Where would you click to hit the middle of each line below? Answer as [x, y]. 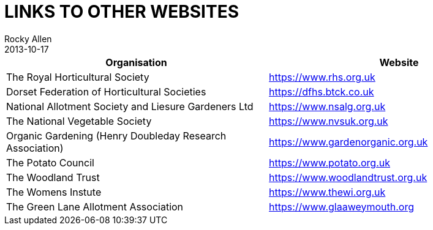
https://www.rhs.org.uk [322, 77]
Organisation [136, 62]
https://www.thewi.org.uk [327, 192]
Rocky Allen [28, 39]
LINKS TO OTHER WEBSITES [122, 12]
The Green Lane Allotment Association [95, 206]
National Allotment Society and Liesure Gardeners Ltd [130, 106]
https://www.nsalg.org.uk [327, 106]
